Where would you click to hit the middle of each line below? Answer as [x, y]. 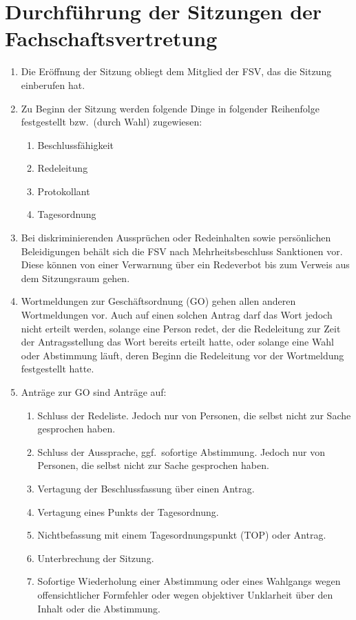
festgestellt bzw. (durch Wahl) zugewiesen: [112, 122]
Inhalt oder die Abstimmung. [99, 608]
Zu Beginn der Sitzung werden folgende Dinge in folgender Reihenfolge [170, 108]
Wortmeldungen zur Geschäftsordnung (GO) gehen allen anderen [158, 301]
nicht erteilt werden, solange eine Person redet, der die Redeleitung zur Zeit [181, 328]
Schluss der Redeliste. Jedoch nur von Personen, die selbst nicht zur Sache [194, 415]
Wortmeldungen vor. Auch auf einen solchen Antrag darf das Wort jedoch [177, 315]
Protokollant [64, 191]
